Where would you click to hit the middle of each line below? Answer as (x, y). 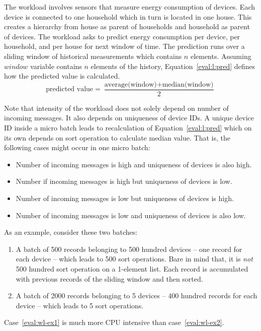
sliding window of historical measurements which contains (93, 56)
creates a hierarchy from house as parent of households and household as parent (127, 26)
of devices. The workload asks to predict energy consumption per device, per (122, 36)
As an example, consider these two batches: (71, 232)
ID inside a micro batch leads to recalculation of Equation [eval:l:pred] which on (128, 127)
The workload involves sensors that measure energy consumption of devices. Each (130, 7)
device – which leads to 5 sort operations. (80, 305)
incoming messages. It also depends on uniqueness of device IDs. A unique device (129, 118)
